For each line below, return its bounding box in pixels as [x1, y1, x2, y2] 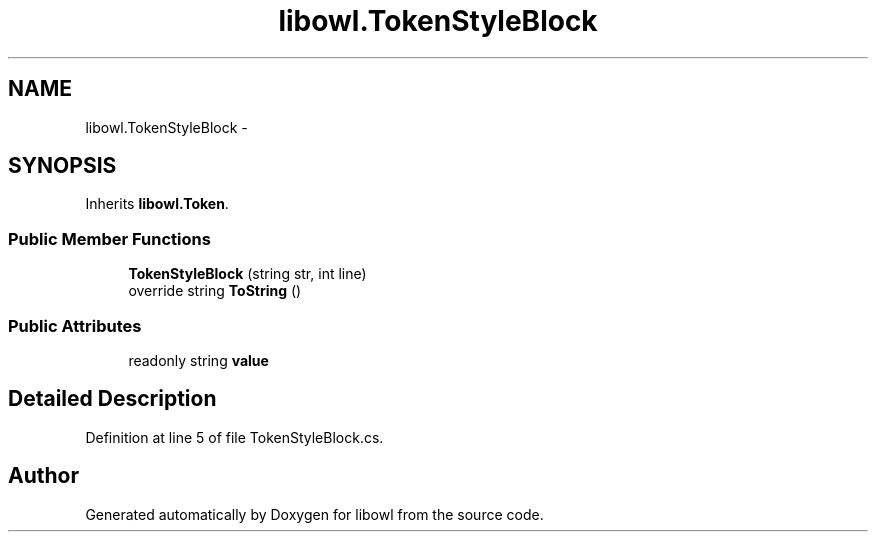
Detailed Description [8, 386, 217, 412]
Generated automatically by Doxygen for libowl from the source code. [85, 505, 544, 523]
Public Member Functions [8, 228, 211, 249]
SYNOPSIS [8, 153, 117, 179]
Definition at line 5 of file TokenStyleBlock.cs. [85, 428, 384, 446]
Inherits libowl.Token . [85, 195, 229, 213]
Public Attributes [8, 315, 142, 336]
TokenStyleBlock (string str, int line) [128, 265, 367, 283]
